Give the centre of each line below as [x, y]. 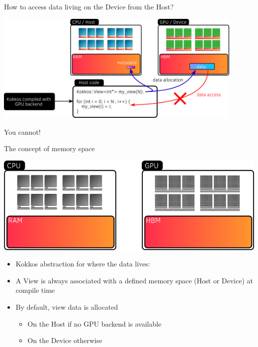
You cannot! [22, 131]
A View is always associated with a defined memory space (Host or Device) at [134, 280]
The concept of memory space [49, 148]
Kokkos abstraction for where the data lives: [83, 264]
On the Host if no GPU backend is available [95, 323]
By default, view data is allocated [67, 307]
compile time [35, 290]
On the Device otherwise [65, 340]
